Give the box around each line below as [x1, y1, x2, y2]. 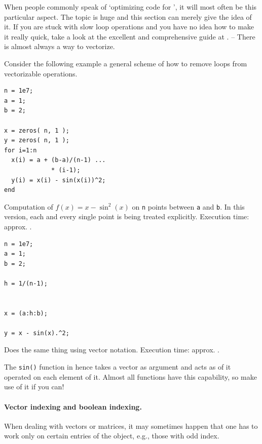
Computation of [4, 201, 53, 212]
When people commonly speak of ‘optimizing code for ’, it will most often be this [4, 2, 257, 12]
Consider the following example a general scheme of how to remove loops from [4, 58, 247, 68]
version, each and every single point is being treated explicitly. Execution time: [4, 211, 249, 222]
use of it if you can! [4, 381, 64, 392]
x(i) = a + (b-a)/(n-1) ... [11, 156, 106, 164]
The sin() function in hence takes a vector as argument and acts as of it [4, 361, 231, 372]
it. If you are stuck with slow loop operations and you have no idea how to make [4, 21, 254, 32]
